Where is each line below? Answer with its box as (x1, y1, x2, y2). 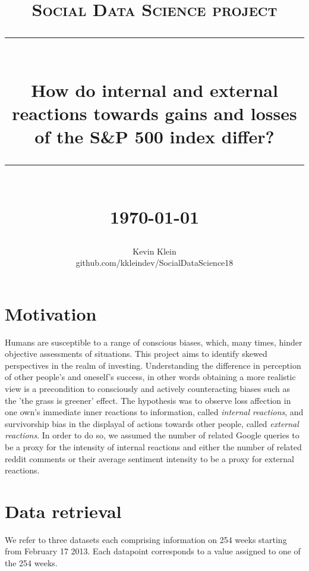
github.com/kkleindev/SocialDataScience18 (75, 256, 234, 269)
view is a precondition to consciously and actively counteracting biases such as (5, 382, 291, 394)
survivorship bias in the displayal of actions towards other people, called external (5, 417, 299, 429)
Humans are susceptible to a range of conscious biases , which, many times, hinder (5, 335, 302, 348)
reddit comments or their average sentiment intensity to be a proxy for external (5, 452, 294, 465)
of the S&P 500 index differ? (34, 124, 275, 148)
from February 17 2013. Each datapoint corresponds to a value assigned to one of (5, 545, 301, 557)
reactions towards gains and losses (12, 101, 297, 125)
